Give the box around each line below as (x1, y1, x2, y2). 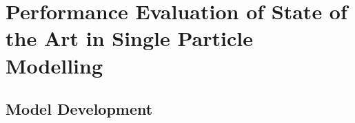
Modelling (6, 51, 103, 79)
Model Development (6, 98, 153, 120)
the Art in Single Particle (6, 24, 253, 52)
